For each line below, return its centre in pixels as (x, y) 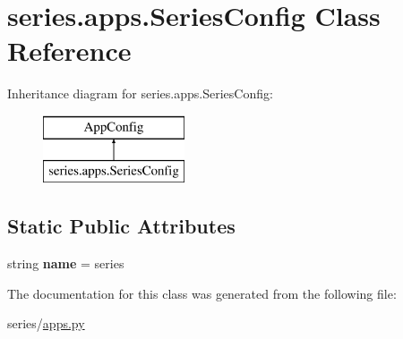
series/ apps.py (46, 323)
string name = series (66, 263)
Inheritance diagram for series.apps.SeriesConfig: (140, 93)
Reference (69, 51)
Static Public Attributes (121, 226)
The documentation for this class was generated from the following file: (202, 293)
